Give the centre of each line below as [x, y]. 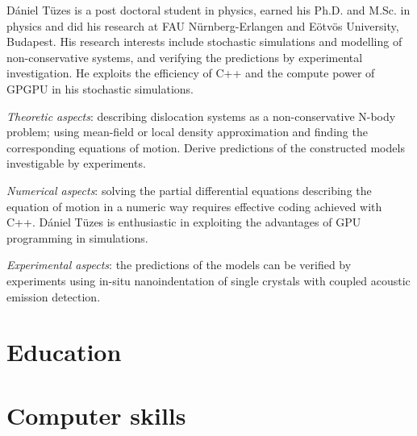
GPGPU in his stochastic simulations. [100, 88]
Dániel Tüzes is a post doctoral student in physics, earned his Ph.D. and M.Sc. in [208, 10]
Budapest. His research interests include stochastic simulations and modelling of [204, 42]
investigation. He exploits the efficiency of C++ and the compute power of [191, 73]
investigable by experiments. [76, 163]
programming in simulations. [77, 237]
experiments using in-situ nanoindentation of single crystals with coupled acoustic [208, 280]
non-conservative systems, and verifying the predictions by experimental [185, 57]
